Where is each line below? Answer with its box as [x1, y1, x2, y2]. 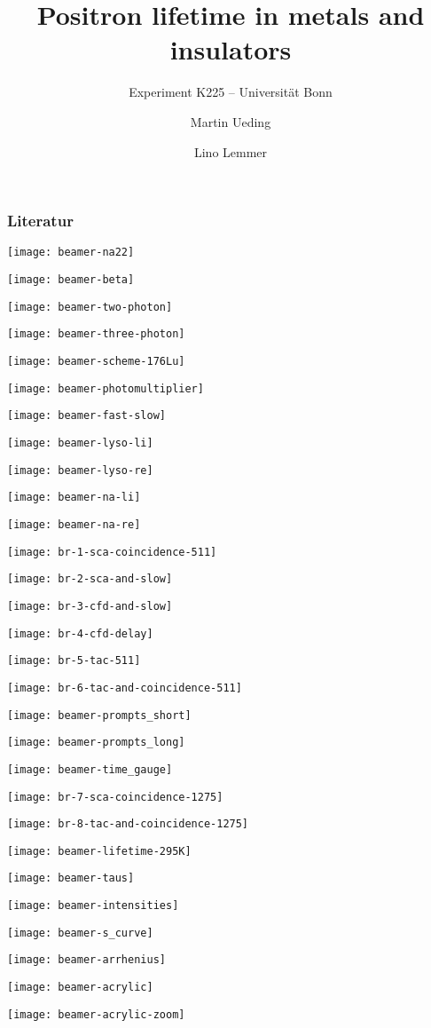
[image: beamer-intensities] [7, 899, 179, 913]
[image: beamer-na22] [7, 246, 135, 259]
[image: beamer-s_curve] [7, 926, 153, 939]
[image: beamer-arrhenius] [7, 953, 166, 967]
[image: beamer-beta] [7, 273, 135, 287]
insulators [169, 31, 292, 67]
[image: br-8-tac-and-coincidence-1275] [7, 818, 249, 831]
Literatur [7, 210, 74, 232]
